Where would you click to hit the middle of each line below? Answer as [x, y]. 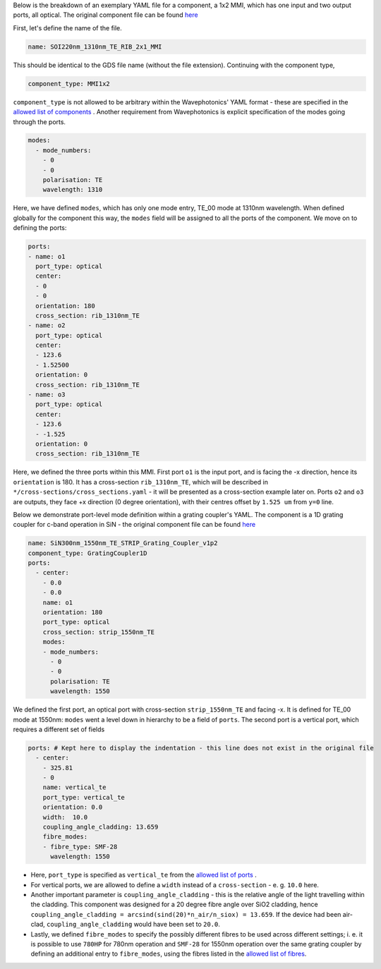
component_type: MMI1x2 [69, 84]
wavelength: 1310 [73, 190]
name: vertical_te [74, 787]
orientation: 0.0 [73, 807]
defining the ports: [40, 228]
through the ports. [40, 122]
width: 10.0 [65, 817]
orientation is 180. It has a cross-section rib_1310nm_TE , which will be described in [140, 482]
